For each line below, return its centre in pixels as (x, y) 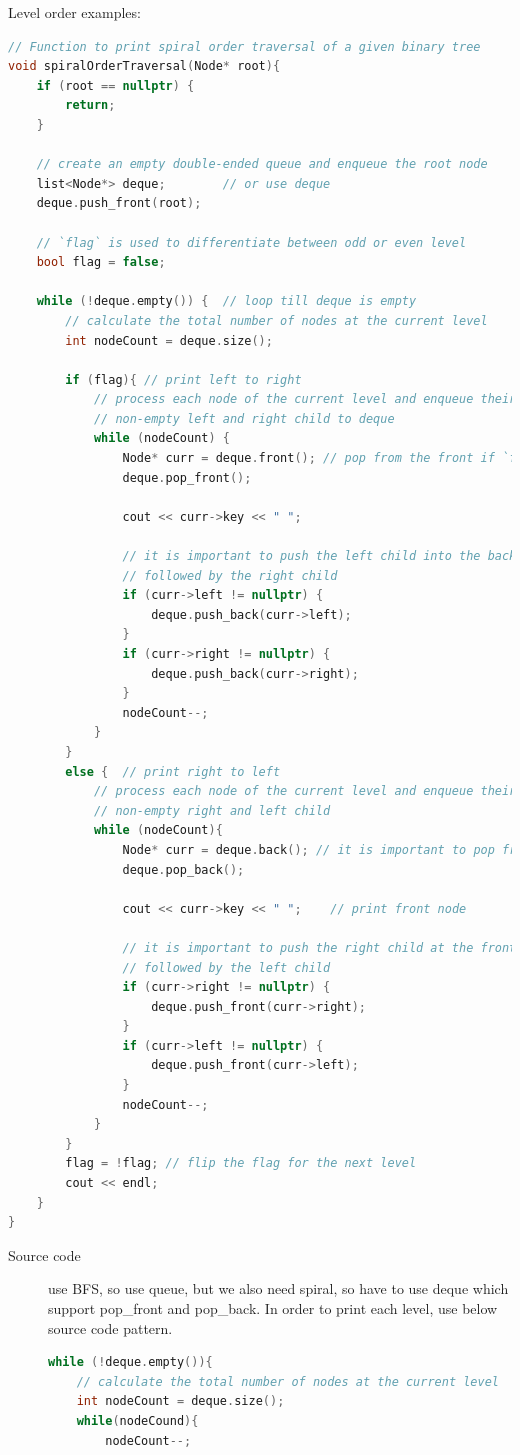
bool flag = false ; (101, 262)
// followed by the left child (226, 967)
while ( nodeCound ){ (137, 1420)
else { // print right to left (173, 771)
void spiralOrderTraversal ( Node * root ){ (144, 66)
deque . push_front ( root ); (119, 203)
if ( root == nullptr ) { (115, 85)
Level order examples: (74, 12)
